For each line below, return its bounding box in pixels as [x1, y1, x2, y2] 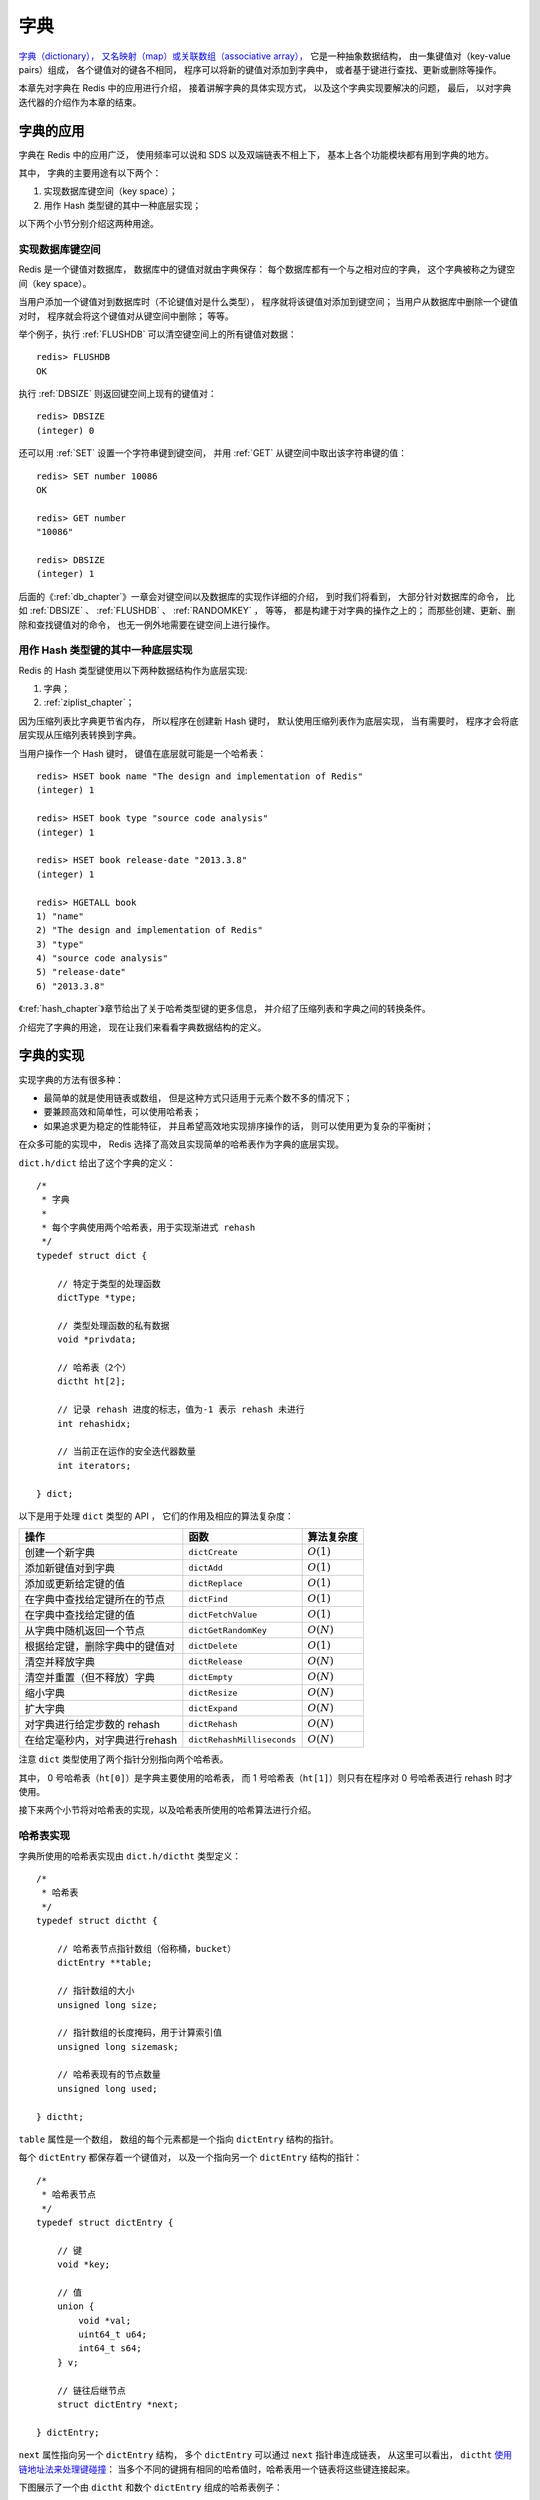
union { [56, 2301, 95, 2312]
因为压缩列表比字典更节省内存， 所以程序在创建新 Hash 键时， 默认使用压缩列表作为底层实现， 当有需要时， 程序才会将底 [18, 715, 519, 727]
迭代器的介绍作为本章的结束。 [18, 96, 142, 108]
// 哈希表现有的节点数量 [56, 2069, 162, 2080]
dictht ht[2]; [56, 1376, 127, 1387]
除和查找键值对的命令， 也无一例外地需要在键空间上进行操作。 [18, 618, 275, 630]
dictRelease [188, 1656, 243, 1667]
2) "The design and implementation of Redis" [36, 925, 264, 936]
